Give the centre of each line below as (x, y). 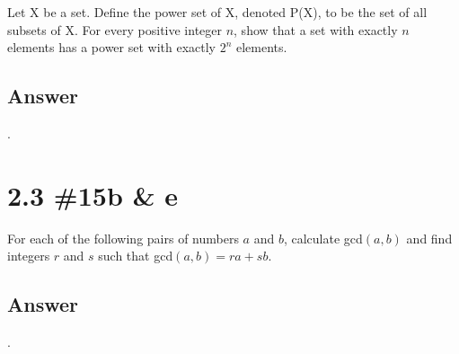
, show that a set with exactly (316, 29)
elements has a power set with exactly (111, 47)
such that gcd (136, 256)
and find (429, 238)
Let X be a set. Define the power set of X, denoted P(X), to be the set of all (217, 12)
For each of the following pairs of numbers (123, 238)
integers (29, 256)
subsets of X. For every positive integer (115, 29)
